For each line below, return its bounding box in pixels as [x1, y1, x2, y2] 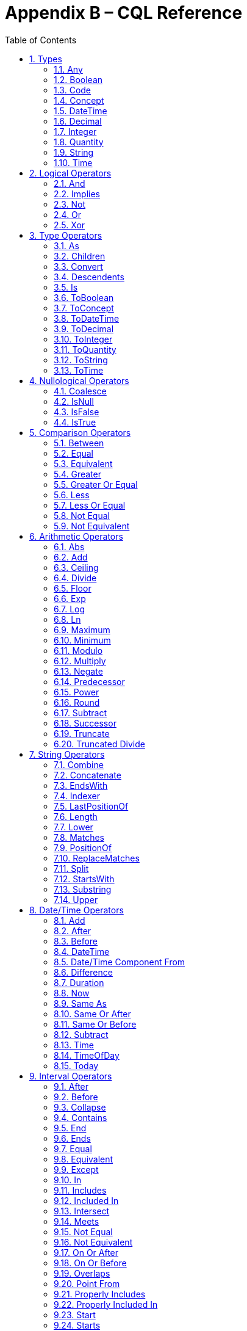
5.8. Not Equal [54, 510, 110, 521]
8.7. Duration [54, 977, 104, 988]
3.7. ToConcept [54, 302, 114, 313]
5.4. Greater [54, 468, 102, 479]
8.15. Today [54, 1060, 99, 1071]
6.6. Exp [54, 593, 86, 604]
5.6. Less [54, 489, 90, 500]
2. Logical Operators [29, 167, 112, 178]
